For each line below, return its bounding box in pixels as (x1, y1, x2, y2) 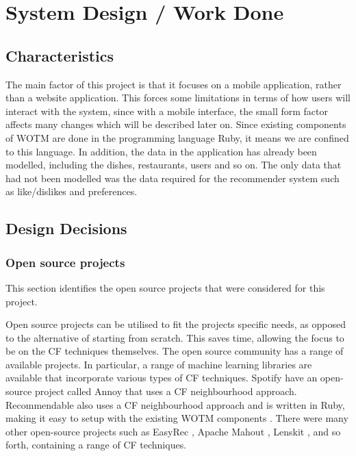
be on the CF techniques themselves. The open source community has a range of (5, 344, 344, 358)
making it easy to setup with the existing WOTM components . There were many (5, 411, 348, 425)
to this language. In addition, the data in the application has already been (5, 144, 317, 158)
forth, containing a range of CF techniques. (5, 438, 187, 452)
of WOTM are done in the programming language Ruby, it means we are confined (5, 130, 349, 144)
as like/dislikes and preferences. (5, 184, 138, 199)
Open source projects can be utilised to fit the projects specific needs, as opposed (5, 317, 346, 331)
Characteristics (5, 45, 114, 66)
